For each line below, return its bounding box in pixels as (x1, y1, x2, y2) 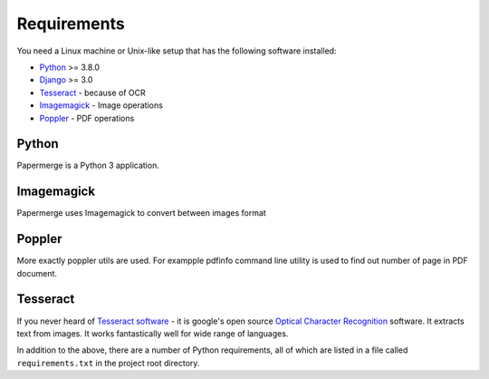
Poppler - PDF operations (39, 112, 135, 123)
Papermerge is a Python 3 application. (16, 160, 160, 171)
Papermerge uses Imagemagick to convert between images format (16, 208, 266, 219)
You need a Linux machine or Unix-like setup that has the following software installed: (16, 45, 337, 56)
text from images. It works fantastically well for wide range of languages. (16, 327, 289, 339)
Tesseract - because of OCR (39, 87, 147, 98)
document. (16, 267, 58, 278)
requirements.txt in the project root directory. (16, 357, 200, 368)
